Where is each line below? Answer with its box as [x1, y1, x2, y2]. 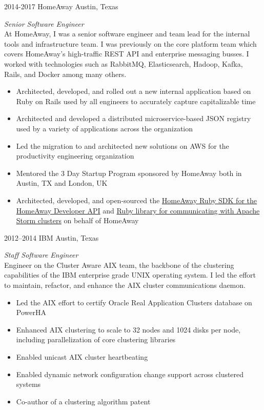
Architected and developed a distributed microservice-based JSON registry [16, 113, 251, 124]
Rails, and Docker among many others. [4, 68, 127, 79]
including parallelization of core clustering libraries [16, 334, 176, 345]
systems [16, 379, 41, 389]
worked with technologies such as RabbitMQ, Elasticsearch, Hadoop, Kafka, [4, 58, 243, 69]
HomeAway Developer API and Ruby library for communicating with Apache [16, 205, 260, 216]
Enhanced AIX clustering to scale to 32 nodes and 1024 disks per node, [16, 324, 241, 335]
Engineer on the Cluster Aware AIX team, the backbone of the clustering [4, 259, 234, 270]
